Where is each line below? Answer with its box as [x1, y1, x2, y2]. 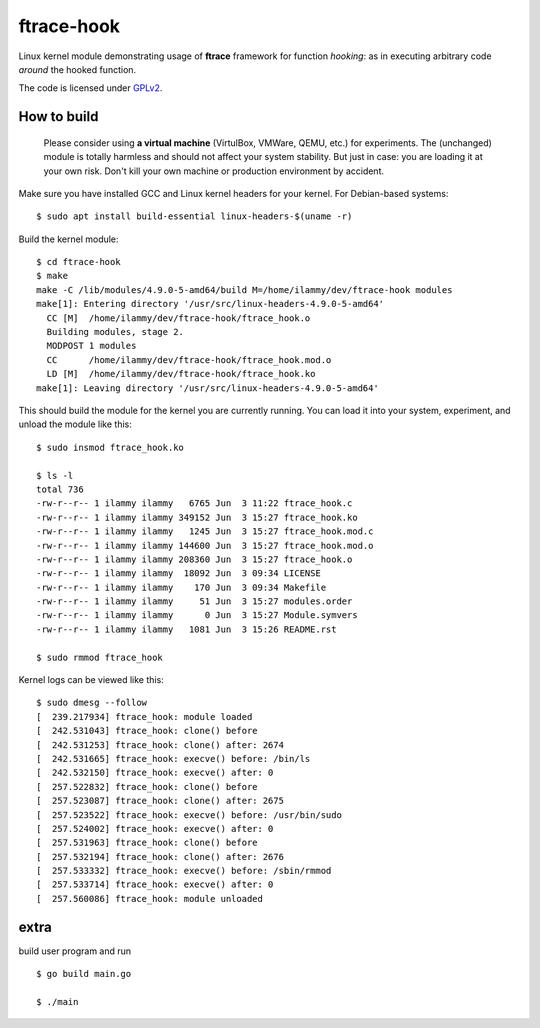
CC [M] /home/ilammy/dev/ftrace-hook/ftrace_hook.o [46, 312, 311, 324]
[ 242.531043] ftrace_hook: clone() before [36, 725, 259, 737]
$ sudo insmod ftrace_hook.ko [36, 441, 185, 453]
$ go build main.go [36, 968, 132, 980]
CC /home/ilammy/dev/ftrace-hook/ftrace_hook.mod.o [46, 354, 332, 365]
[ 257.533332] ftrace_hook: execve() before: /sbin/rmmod [36, 865, 332, 877]
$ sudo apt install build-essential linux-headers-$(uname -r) [36, 211, 353, 222]
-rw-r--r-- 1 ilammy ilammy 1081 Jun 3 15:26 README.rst [36, 623, 337, 635]
